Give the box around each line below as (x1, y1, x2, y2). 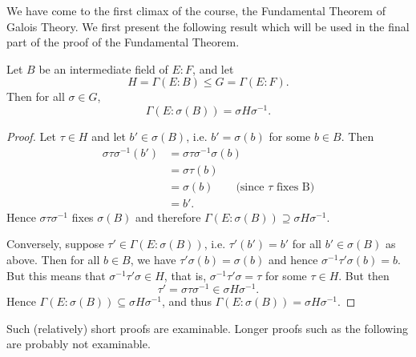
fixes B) (276, 181, 315, 193)
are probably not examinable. (6, 335, 151, 352)
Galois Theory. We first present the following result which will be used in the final (6, 18, 410, 34)
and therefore (135, 208, 201, 225)
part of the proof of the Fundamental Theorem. (6, 34, 240, 50)
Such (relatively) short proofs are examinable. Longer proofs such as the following (6, 319, 408, 336)
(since (236, 181, 265, 193)
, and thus (162, 293, 212, 310)
